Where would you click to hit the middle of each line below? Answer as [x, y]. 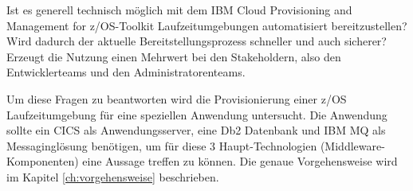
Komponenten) [43, 161]
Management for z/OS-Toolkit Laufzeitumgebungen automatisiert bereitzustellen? [207, 25]
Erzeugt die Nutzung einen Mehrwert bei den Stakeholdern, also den [174, 56]
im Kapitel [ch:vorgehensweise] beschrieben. [113, 176]
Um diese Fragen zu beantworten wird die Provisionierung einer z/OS [177, 98]
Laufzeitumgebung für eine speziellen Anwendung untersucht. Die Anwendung [197, 114]
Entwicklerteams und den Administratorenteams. [126, 72]
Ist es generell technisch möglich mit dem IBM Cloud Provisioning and [179, 10]
